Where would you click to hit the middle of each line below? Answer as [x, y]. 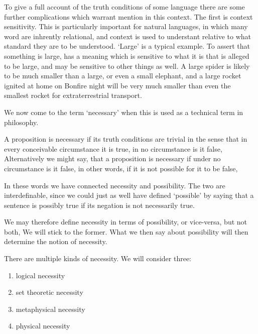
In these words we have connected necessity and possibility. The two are [115, 185]
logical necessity [40, 275]
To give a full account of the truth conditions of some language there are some [124, 7]
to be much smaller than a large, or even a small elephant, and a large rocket [123, 76]
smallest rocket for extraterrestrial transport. [73, 95]
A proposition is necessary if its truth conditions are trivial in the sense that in [126, 139]
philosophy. [21, 122]
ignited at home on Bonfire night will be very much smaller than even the [117, 85]
